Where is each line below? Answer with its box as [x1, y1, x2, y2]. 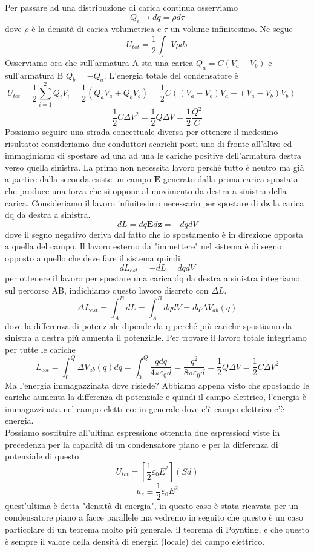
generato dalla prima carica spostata [163, 172, 298, 185]
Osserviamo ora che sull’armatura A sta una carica [5, 56, 194, 68]
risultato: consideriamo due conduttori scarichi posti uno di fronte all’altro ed [5, 137, 292, 149]
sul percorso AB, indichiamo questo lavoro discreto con [5, 283, 209, 296]
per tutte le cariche [5, 343, 76, 355]
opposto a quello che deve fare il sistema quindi [5, 252, 180, 264]
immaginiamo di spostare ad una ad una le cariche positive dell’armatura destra [5, 149, 302, 162]
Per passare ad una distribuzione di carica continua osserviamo [5, 1, 238, 13]
